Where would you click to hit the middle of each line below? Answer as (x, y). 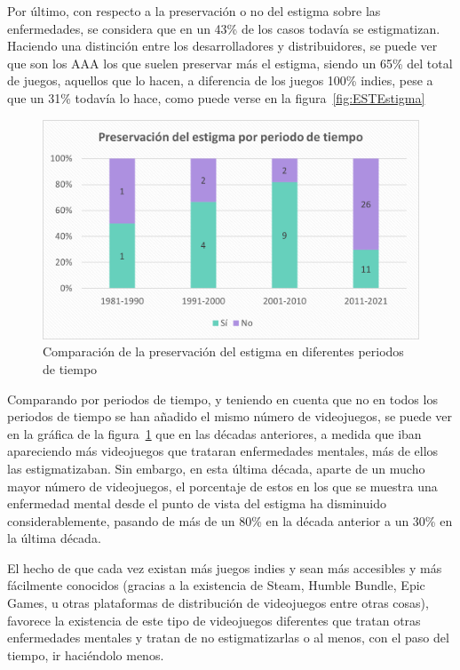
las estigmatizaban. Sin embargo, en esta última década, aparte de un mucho (216, 468)
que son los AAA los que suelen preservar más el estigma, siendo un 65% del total (230, 63)
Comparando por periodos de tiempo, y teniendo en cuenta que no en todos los (222, 399)
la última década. (54, 538)
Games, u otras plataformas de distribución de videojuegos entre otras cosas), (218, 603)
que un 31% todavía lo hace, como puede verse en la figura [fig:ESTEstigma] (216, 97)
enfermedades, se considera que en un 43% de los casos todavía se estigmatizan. (224, 28)
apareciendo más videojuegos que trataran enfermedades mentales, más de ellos (223, 451)
